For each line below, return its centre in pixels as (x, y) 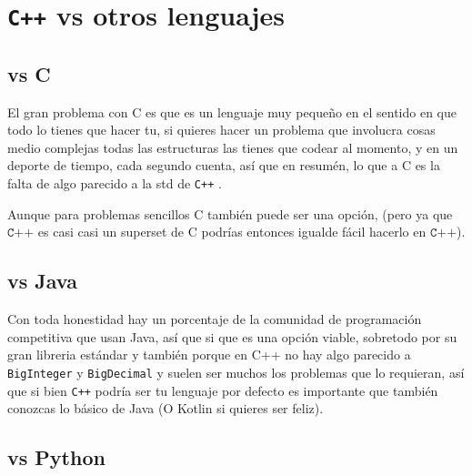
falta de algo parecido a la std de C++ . (115, 183)
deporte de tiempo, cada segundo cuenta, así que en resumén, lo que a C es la (224, 165)
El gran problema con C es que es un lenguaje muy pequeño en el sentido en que (232, 111)
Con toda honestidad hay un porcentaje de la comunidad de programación (215, 319)
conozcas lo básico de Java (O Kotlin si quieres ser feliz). (166, 408)
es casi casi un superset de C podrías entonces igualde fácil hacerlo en (232, 232)
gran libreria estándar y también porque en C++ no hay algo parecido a (209, 354)
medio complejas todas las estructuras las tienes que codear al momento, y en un (233, 147)
